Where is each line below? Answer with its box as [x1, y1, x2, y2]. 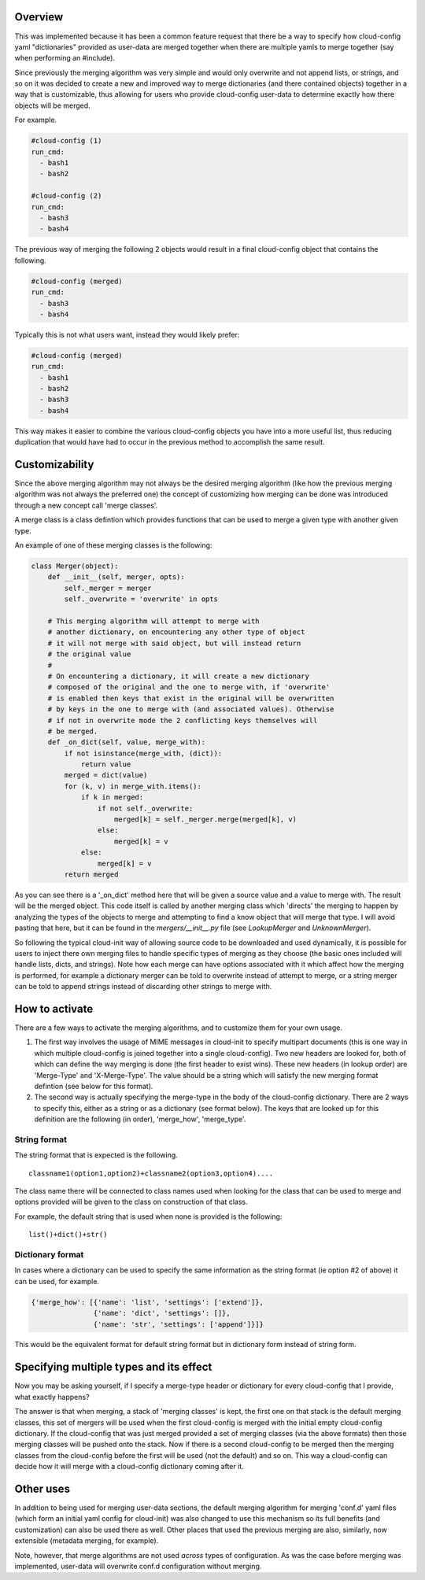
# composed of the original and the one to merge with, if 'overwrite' [47, 683, 331, 692]
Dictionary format [14, 1249, 84, 1260]
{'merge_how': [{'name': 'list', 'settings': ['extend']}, [31, 1298, 264, 1306]
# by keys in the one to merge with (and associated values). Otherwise [47, 705, 334, 714]
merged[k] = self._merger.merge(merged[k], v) [114, 815, 297, 824]
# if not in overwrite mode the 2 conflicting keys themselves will [47, 716, 318, 725]
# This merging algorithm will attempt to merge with [47, 616, 260, 626]
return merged [64, 869, 119, 879]
